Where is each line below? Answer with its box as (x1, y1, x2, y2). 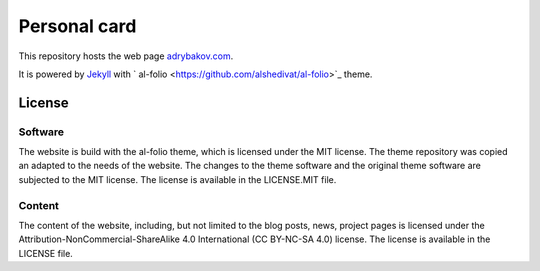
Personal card (18, 15, 137, 37)
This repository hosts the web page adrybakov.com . (18, 50, 234, 62)
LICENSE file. (18, 247, 74, 259)
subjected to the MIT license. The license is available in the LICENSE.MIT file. (18, 173, 337, 185)
